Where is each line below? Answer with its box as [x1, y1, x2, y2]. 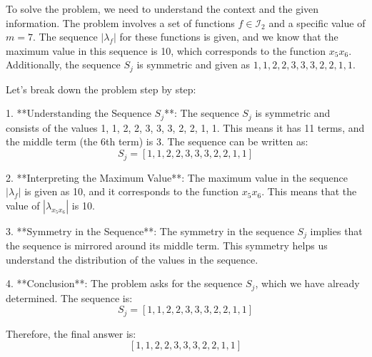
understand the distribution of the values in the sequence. [6, 252, 258, 267]
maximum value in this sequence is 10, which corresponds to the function [6, 43, 326, 58]
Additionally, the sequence [6, 57, 121, 72]
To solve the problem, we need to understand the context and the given [6, 1, 319, 16]
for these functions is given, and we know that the [119, 29, 338, 44]
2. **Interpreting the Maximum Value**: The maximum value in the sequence [6, 170, 348, 185]
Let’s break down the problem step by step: [6, 81, 196, 96]
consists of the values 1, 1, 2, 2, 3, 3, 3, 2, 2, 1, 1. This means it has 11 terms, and [6, 120, 365, 135]
